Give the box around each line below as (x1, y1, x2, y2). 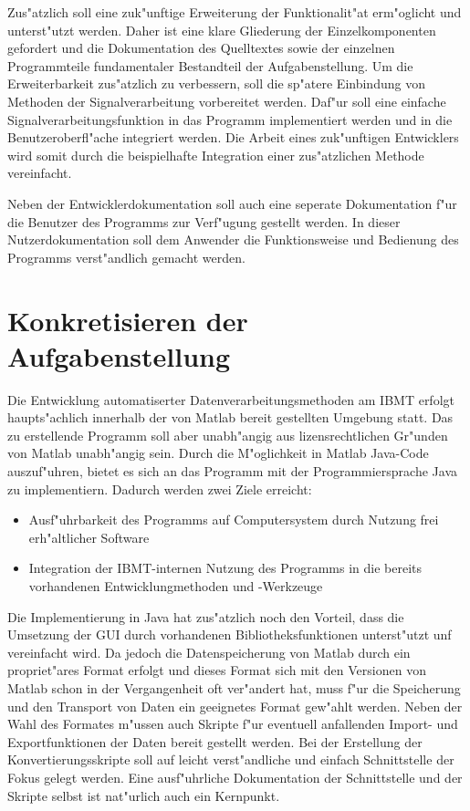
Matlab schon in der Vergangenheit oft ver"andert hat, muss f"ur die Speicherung (7, 678, 461, 697)
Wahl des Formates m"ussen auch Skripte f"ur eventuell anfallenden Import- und (7, 714, 458, 733)
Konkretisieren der (7, 301, 248, 338)
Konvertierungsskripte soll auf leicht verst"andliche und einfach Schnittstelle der (7, 750, 454, 769)
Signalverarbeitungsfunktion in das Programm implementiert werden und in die (7, 109, 453, 129)
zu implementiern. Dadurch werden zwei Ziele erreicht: (7, 479, 312, 498)
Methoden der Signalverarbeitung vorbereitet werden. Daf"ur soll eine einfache (7, 91, 446, 110)
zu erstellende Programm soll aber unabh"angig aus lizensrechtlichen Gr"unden (7, 425, 448, 444)
